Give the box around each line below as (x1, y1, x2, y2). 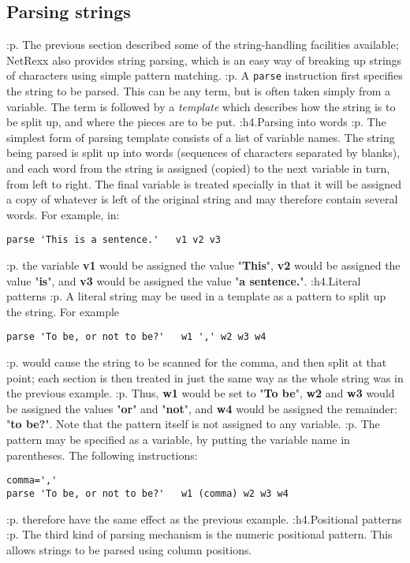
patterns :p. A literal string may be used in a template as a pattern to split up (6, 288, 386, 304)
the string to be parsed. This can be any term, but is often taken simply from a (6, 83, 391, 99)
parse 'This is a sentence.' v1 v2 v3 (6, 234, 222, 246)
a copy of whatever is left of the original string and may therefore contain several (6, 191, 398, 207)
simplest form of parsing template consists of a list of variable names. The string (6, 129, 395, 145)
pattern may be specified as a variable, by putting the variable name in (6, 431, 350, 448)
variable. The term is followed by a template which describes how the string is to (6, 98, 396, 114)
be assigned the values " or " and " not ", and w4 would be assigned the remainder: (6, 400, 397, 416)
